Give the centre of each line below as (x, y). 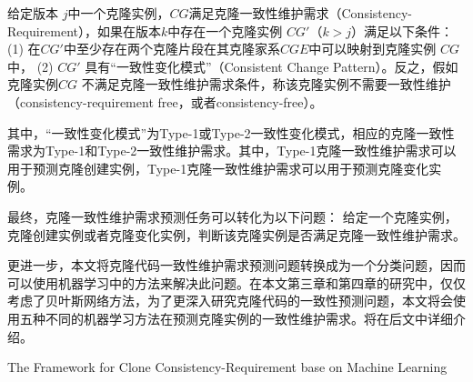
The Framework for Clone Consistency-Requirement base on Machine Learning (227, 367)
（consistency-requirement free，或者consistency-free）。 (165, 101)
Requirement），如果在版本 (85, 30)
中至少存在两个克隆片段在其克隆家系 (171, 49)
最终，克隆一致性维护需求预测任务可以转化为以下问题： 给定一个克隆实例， (232, 216)
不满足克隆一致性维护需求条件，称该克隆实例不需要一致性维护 (266, 84)
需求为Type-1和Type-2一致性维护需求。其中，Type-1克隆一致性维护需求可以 (232, 151)
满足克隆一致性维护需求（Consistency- (301, 13)
